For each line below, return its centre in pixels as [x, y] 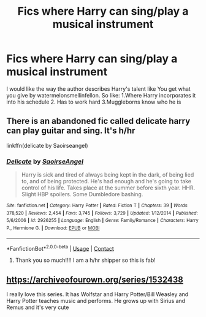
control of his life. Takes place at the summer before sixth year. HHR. [108, 188]
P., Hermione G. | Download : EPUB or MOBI [53, 228]
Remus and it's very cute [38, 307]
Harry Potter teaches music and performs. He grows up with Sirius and [96, 301]
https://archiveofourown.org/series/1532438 [95, 279]
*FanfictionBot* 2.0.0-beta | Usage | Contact [60, 248]
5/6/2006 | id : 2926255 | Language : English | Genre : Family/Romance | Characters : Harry [102, 221]
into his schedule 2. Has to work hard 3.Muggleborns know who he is [94, 102]
